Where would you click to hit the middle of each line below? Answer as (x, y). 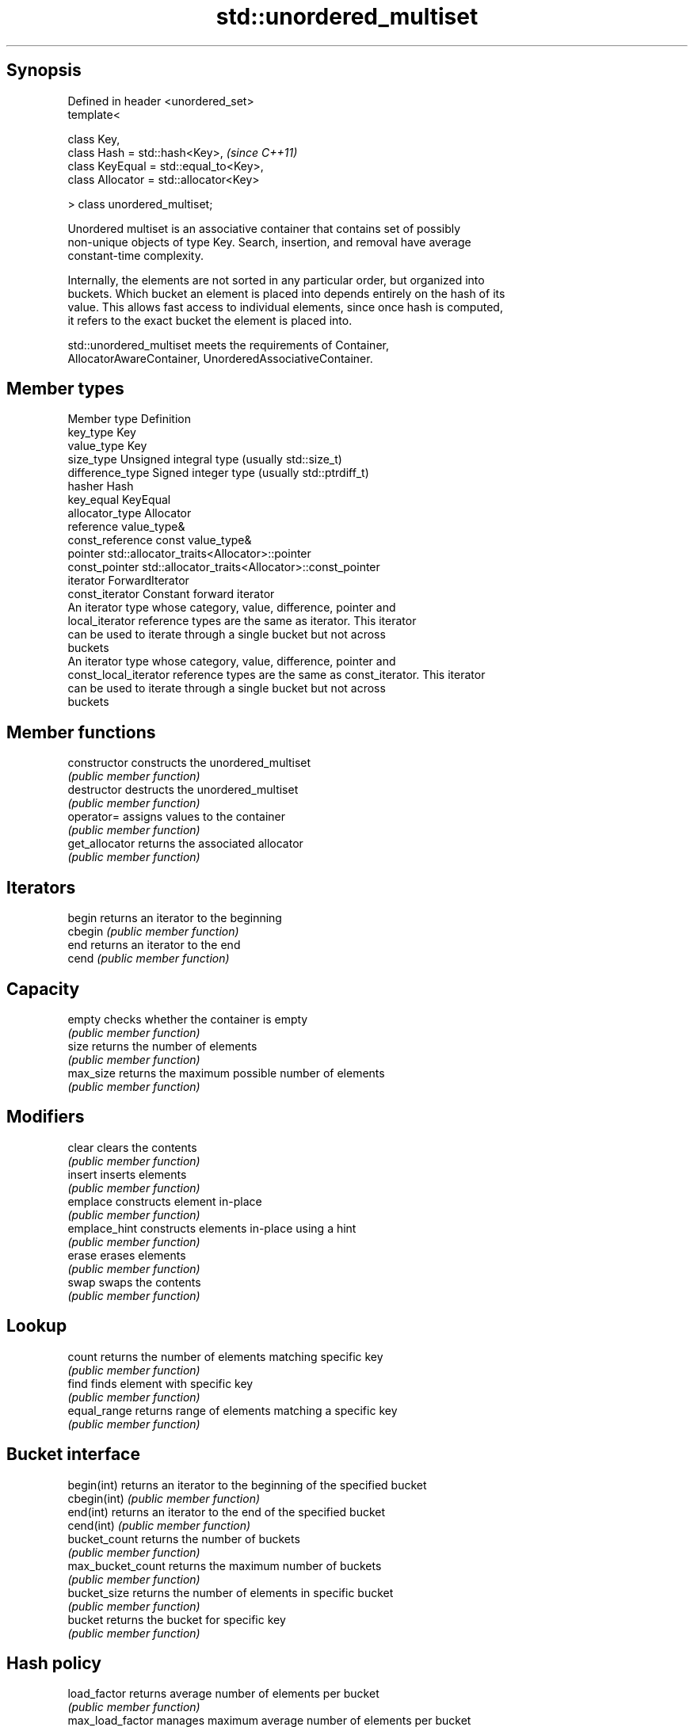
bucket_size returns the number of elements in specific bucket (231, 1592)
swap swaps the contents (134, 1282)
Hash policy (54, 1663)
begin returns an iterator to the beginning (175, 918)
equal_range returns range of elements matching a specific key (233, 1410)
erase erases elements (127, 1255)
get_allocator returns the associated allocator (185, 844)
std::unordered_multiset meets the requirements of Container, (228, 345)
